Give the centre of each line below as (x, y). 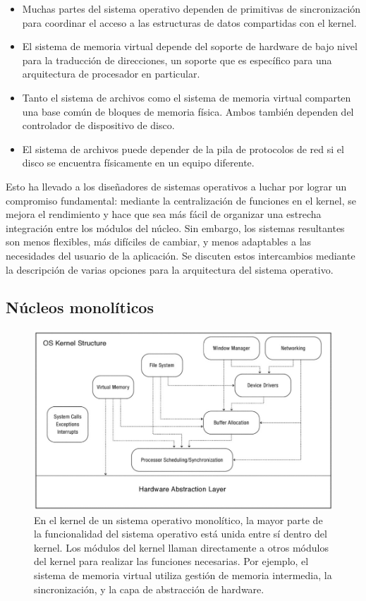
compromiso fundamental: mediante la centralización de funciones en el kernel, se (181, 200)
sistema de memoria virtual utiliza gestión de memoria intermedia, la (183, 575)
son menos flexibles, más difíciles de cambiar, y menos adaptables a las (159, 242)
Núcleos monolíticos (80, 307)
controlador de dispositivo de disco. (98, 125)
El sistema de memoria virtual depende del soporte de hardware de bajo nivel (190, 46)
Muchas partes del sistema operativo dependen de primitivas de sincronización (191, 8)
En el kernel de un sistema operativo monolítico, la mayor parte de (178, 520)
